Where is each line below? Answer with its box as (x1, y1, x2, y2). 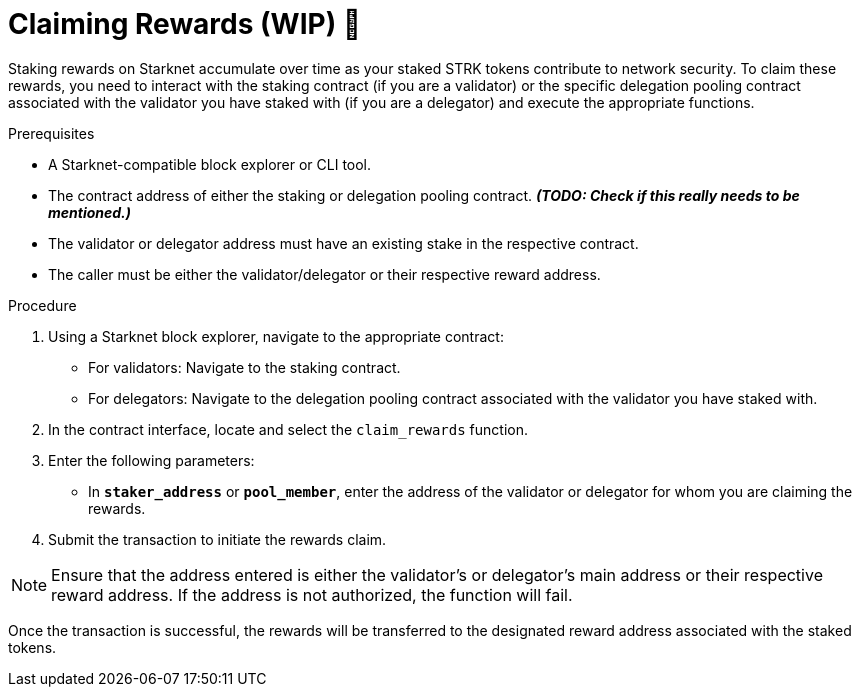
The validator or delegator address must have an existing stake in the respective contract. (48, 234, 639, 252)
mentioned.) (48, 203, 131, 221)
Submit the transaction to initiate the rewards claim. (48, 530, 387, 548)
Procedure (8, 296, 77, 314)
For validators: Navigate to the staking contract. (88, 358, 401, 376)
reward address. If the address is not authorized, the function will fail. (51, 584, 573, 605)
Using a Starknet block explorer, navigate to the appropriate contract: (48, 327, 504, 345)
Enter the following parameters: (48, 451, 255, 469)
